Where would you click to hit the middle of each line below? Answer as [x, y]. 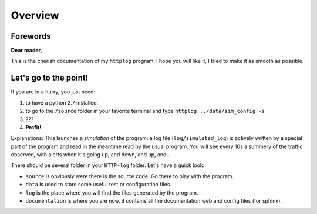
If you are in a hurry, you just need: [53, 92]
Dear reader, [26, 51]
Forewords [31, 36]
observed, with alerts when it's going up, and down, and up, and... [91, 155]
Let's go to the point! [50, 78]
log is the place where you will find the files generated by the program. [112, 193]
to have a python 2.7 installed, [62, 102]
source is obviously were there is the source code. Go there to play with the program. [130, 176]
